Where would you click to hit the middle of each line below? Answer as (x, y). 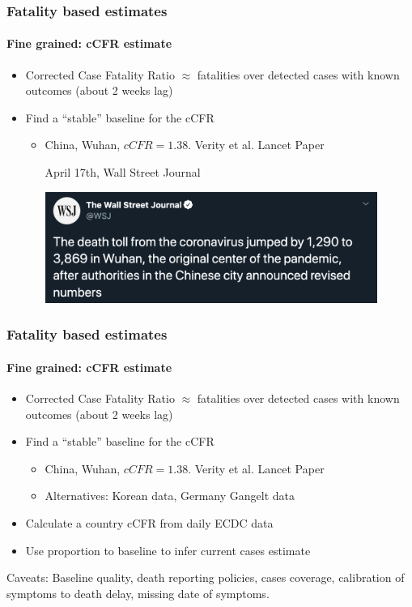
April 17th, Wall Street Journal (123, 172)
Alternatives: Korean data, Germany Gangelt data (170, 496)
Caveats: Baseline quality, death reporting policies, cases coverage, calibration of (206, 577)
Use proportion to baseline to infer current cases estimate (168, 550)
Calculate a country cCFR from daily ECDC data (149, 523)
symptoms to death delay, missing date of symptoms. (138, 593)
